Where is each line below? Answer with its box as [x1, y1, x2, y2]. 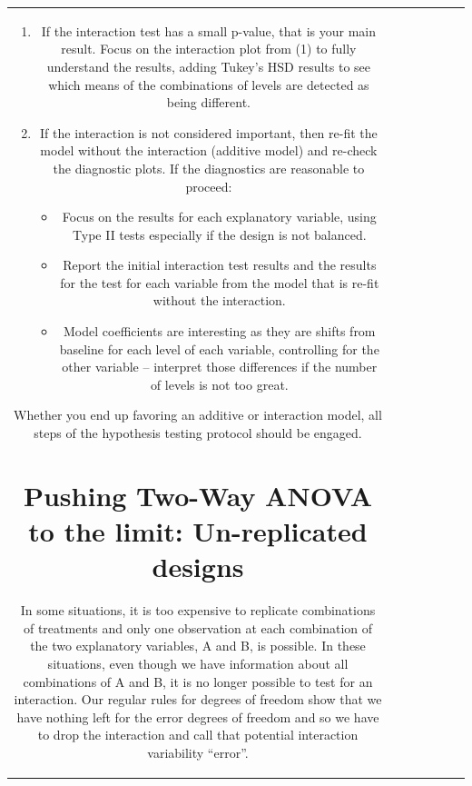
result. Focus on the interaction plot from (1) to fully [61, 39, 357, 58]
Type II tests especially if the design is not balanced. [73, 224, 367, 244]
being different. [166, 93, 251, 112]
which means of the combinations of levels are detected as [48, 75, 369, 94]
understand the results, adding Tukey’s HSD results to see [46, 56, 371, 75]
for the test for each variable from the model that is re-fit [60, 273, 379, 292]
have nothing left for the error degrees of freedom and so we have [16, 707, 379, 726]
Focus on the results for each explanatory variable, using [62, 207, 377, 226]
